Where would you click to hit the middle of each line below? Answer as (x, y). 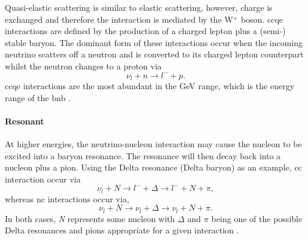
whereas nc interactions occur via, (67, 198)
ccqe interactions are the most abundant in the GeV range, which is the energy (150, 86)
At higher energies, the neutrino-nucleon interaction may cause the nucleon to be (153, 144)
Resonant (25, 121)
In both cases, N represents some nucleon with (90, 218)
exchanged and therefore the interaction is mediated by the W (119, 19)
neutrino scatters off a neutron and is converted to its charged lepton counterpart (154, 54)
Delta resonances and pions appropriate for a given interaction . (122, 230)
